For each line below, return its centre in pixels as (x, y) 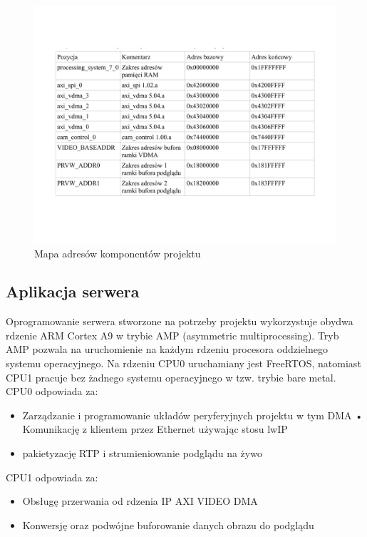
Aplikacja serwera (73, 291)
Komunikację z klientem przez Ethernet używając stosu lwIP (155, 429)
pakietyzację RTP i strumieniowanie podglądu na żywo (142, 453)
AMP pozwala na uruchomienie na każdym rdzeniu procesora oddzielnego (167, 349)
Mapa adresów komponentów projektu (118, 253)
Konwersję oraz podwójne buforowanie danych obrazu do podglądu (168, 525)
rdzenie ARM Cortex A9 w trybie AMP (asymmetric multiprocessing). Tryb (172, 335)
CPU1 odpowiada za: (52, 477)
